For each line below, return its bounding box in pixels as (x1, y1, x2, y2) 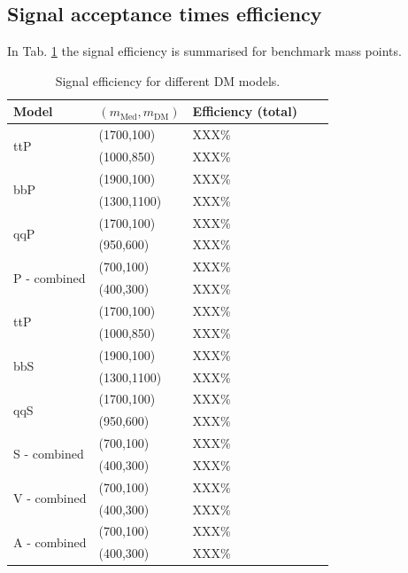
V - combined (13, 489, 87, 507)
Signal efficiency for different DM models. (55, 71, 281, 90)
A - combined (13, 532, 87, 551)
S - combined (13, 444, 84, 463)
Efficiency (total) (192, 102, 297, 121)
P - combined (13, 268, 86, 286)
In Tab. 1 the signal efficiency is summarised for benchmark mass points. (7, 42, 402, 60)
